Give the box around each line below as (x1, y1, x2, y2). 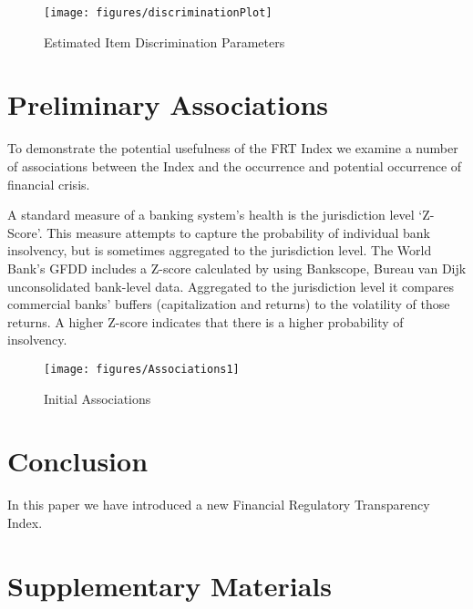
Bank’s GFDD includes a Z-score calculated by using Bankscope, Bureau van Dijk (7, 258, 467, 277)
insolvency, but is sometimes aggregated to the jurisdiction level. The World (7, 241, 432, 260)
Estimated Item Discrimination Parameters (44, 32, 285, 51)
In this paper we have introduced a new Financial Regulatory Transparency (7, 495, 430, 514)
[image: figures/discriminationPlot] (44, 6, 272, 19)
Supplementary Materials (7, 566, 332, 604)
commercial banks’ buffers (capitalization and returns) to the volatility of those (7, 294, 450, 314)
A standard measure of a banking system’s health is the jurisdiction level (7, 205, 415, 224)
